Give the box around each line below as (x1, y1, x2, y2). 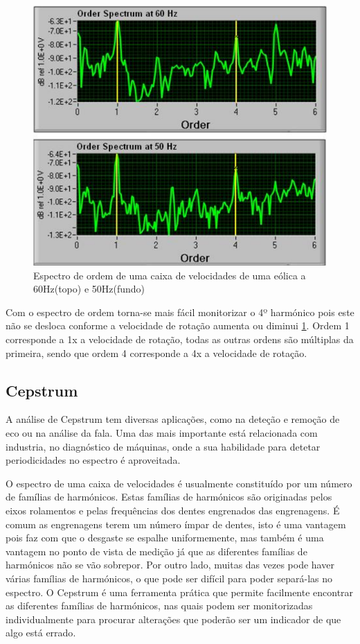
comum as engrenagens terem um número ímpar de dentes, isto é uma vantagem (6, 516, 346, 531)
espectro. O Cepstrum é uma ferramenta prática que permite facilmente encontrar (6, 584, 354, 599)
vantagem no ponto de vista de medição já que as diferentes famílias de (6, 543, 307, 558)
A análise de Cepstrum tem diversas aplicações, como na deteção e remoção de (6, 412, 340, 426)
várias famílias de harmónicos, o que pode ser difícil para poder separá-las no (6, 571, 333, 585)
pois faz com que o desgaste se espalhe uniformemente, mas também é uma (6, 530, 324, 545)
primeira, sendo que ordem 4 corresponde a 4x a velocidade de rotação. (6, 345, 307, 360)
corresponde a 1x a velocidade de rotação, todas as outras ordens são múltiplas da (6, 332, 354, 347)
